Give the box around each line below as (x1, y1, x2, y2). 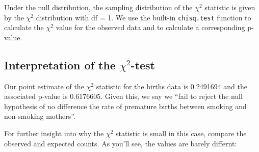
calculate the (4, 22, 44, 33)
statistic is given (204, 2, 255, 12)
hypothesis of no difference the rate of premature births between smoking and (4, 100, 247, 111)
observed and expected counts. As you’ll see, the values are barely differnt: (4, 138, 237, 148)
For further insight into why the (4, 128, 104, 139)
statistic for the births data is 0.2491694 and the (96, 81, 247, 91)
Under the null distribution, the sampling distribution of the (4, 2, 193, 12)
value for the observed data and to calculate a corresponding (56, 22, 245, 33)
